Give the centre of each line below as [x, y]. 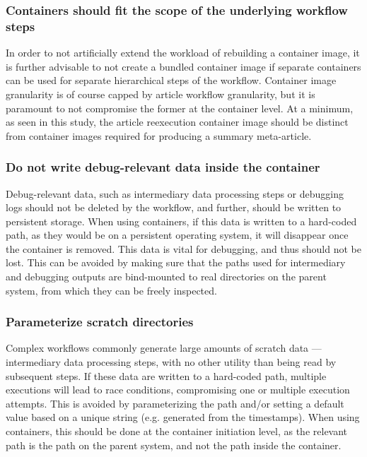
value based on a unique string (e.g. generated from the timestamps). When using [183, 417]
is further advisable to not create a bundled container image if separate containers [183, 66]
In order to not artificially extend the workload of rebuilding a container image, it [183, 53]
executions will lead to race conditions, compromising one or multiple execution [178, 390]
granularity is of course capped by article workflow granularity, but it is [161, 94]
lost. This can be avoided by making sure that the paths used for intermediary [176, 262]
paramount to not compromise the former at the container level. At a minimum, [180, 108]
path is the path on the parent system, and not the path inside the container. [174, 445]
